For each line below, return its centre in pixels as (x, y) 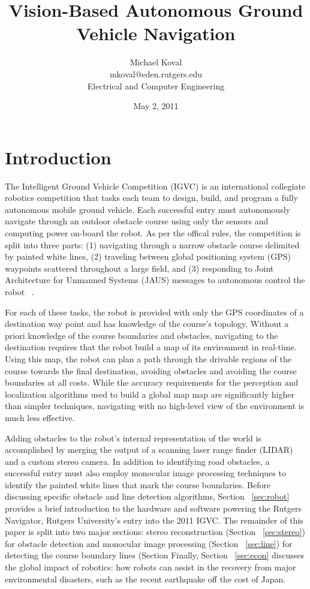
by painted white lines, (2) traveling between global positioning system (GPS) (148, 256)
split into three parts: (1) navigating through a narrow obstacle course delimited (152, 244)
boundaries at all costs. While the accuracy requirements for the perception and (152, 382)
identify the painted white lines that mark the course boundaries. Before (138, 484)
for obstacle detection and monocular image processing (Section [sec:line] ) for (149, 543)
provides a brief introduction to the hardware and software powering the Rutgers (154, 508)
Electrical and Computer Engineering (156, 85)
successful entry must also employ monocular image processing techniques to (145, 473)
